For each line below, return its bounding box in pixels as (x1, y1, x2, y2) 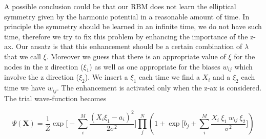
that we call (4, 51, 41, 61)
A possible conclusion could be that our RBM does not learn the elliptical (4, 1, 236, 11)
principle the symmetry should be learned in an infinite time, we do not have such (4, 21, 262, 32)
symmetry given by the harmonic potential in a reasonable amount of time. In (4, 11, 250, 21)
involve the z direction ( (4, 72, 79, 82)
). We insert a (85, 72, 128, 82)
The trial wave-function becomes (4, 92, 107, 103)
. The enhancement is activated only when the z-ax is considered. (57, 82, 262, 93)
